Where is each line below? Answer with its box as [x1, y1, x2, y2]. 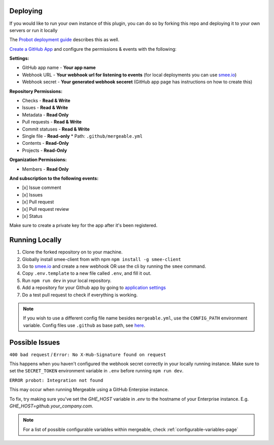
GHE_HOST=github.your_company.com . [9, 403, 93, 409]
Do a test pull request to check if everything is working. [22, 292, 138, 298]
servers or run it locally [9, 27, 58, 33]
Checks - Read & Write [22, 98, 71, 104]
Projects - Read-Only [22, 147, 67, 153]
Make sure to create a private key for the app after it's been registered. [9, 222, 157, 229]
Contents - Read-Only [22, 140, 69, 146]
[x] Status [22, 213, 43, 219]
